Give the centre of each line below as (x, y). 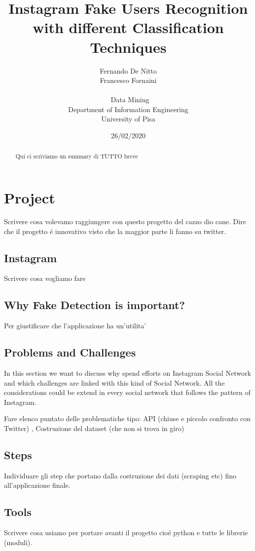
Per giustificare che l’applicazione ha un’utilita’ (75, 326)
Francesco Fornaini (128, 80)
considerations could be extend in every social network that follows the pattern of (127, 392)
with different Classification (128, 27)
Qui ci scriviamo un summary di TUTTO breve (77, 156)
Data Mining (130, 99)
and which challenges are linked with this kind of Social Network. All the (114, 382)
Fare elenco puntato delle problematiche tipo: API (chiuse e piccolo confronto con (127, 418)
